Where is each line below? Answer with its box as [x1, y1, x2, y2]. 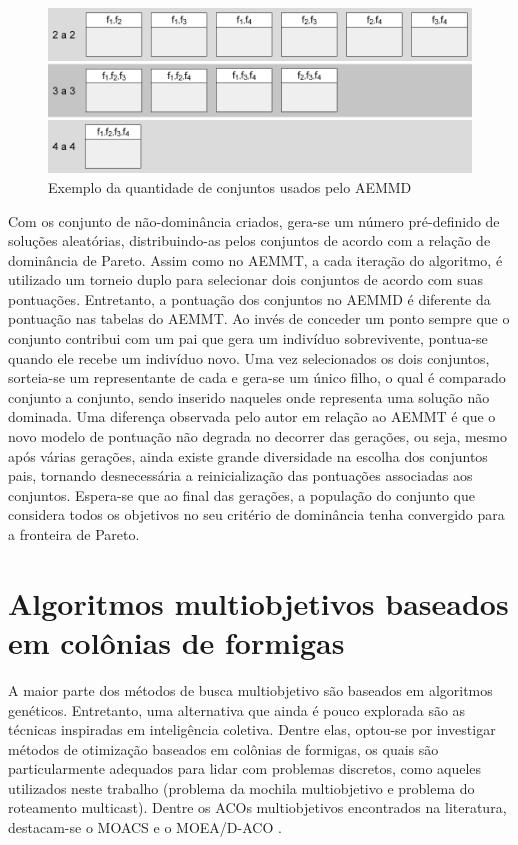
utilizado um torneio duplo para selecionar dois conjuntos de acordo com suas [8, 269, 483, 290]
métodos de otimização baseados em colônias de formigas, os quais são [8, 738, 439, 759]
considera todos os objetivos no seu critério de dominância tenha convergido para [8, 504, 505, 525]
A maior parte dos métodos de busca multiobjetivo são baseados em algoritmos [8, 679, 493, 700]
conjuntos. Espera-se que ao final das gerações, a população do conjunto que [8, 484, 475, 505]
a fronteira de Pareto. [8, 524, 140, 544]
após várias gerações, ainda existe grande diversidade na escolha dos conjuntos [8, 445, 488, 466]
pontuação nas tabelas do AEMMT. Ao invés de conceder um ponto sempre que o [8, 308, 510, 329]
